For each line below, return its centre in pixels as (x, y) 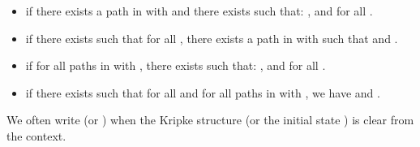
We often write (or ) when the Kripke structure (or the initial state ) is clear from (210, 120)
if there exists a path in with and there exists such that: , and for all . (199, 11)
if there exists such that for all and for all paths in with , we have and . (203, 92)
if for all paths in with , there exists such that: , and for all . (176, 65)
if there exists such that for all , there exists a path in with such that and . (212, 38)
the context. (36, 135)
